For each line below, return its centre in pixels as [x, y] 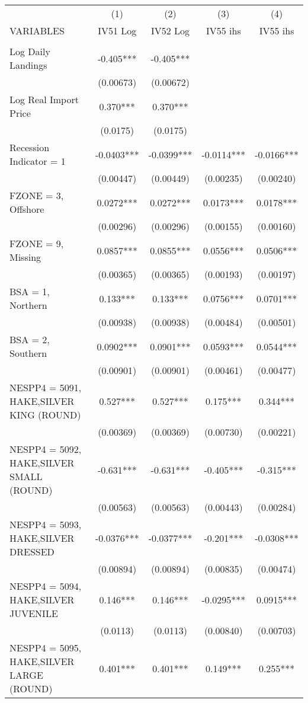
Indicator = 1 [38, 161]
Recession [30, 147]
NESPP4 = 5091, [46, 387]
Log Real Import [44, 99]
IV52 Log [170, 31]
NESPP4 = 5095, [46, 648]
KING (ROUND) [45, 415]
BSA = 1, [30, 291]
